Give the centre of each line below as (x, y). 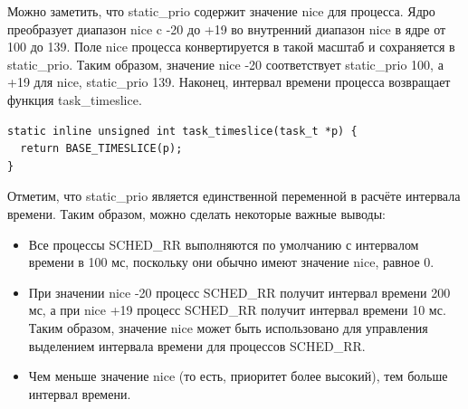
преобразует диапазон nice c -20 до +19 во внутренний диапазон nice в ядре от (227, 29)
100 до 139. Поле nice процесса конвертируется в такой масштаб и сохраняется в (231, 47)
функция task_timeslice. (75, 99)
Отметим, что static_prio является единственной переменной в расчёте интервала (234, 196)
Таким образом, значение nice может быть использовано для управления (228, 327)
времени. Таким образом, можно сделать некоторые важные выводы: (196, 213)
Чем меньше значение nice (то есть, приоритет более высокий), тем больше (238, 376)
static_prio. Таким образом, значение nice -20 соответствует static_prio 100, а (225, 64)
